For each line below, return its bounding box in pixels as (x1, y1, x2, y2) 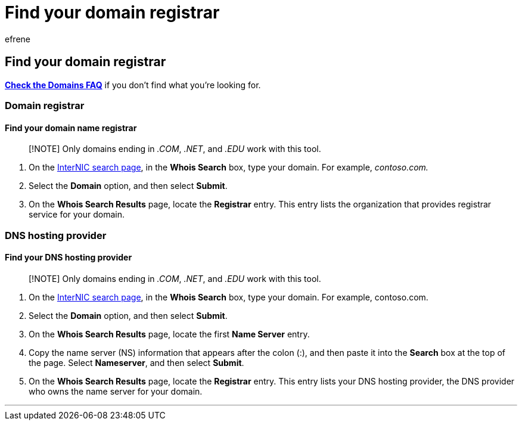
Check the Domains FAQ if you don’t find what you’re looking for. (5, 79, 261, 90)
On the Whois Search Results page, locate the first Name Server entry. (29, 328, 310, 339)
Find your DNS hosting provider (5, 252, 132, 263)
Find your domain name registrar (5, 122, 137, 133)
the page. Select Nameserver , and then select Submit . (29, 357, 244, 368)
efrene (5, 33, 30, 44)
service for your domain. (29, 209, 125, 220)
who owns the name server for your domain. (29, 386, 203, 396)
